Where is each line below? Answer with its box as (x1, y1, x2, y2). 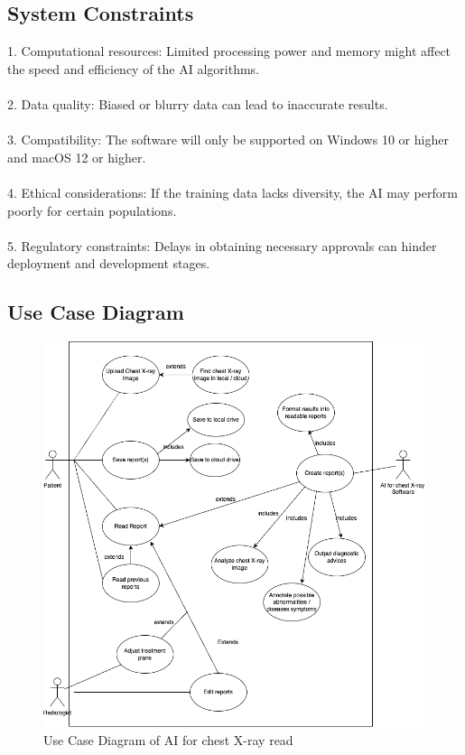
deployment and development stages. (7, 254, 210, 273)
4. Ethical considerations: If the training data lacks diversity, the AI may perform (7, 182, 458, 201)
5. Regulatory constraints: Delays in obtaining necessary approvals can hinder (7, 236, 437, 255)
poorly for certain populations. (7, 200, 177, 219)
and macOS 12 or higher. (7, 147, 146, 166)
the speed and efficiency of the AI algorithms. (7, 59, 260, 78)
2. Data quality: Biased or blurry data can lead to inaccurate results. (7, 94, 388, 113)
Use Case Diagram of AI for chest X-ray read (43, 730, 293, 749)
